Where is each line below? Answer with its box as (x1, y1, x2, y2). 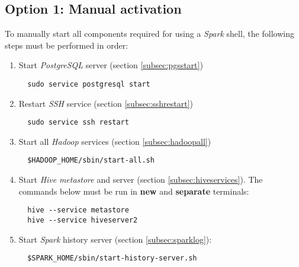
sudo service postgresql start (27, 80, 150, 88)
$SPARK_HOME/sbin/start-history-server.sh (27, 254, 197, 263)
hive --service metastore (27, 206, 129, 215)
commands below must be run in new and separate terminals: (18, 185, 249, 197)
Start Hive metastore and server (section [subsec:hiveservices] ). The (18, 173, 263, 186)
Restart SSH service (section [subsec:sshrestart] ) (18, 97, 194, 109)
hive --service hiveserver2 (27, 215, 138, 224)
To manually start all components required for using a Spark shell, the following (5, 27, 294, 40)
